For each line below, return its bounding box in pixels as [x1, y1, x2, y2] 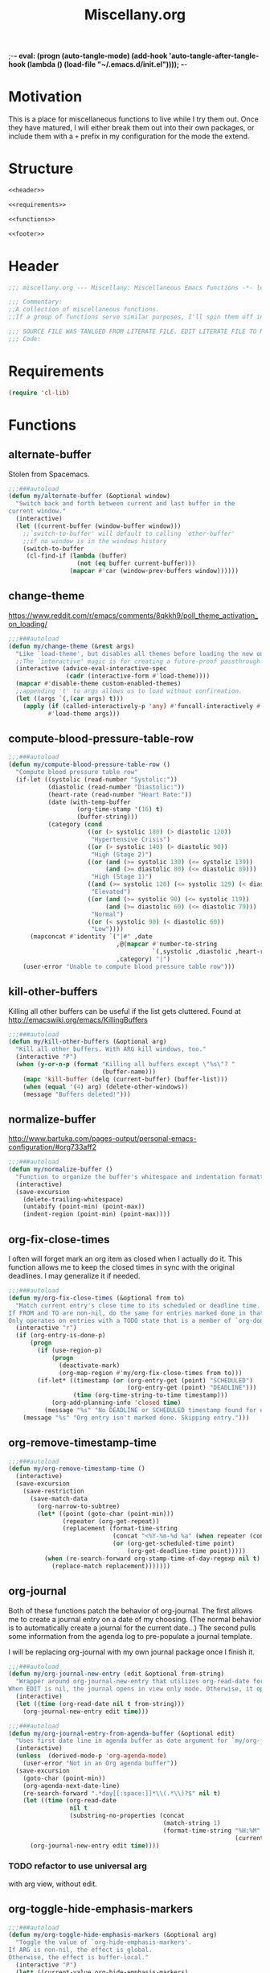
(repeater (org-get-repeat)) [62, 1517, 160, 1526]
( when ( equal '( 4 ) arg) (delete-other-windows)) [22, 1082, 189, 1091]
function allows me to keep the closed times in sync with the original [8, 1262, 235, 1272]
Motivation [8, 88, 83, 106]
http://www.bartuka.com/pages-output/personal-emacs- [8, 1134, 197, 1143]
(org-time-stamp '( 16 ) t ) [76, 805, 163, 814]
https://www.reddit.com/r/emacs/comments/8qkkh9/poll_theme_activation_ [8, 610, 259, 620]
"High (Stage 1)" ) [91, 873, 153, 881]
